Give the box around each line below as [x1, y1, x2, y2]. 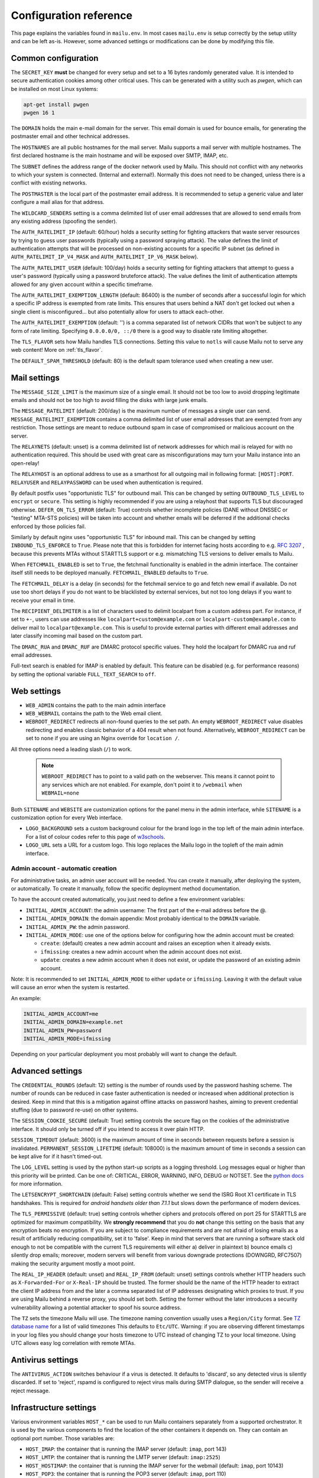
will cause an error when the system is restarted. [11, 984, 130, 991]
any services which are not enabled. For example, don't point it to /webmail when [41, 781, 242, 788]
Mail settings [11, 372, 60, 383]
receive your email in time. [11, 597, 75, 604]
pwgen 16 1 [23, 109, 55, 116]
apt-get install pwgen [23, 101, 89, 108]
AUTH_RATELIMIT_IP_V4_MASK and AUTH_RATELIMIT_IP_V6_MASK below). [11, 253, 198, 260]
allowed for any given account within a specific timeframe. [11, 281, 154, 288]
